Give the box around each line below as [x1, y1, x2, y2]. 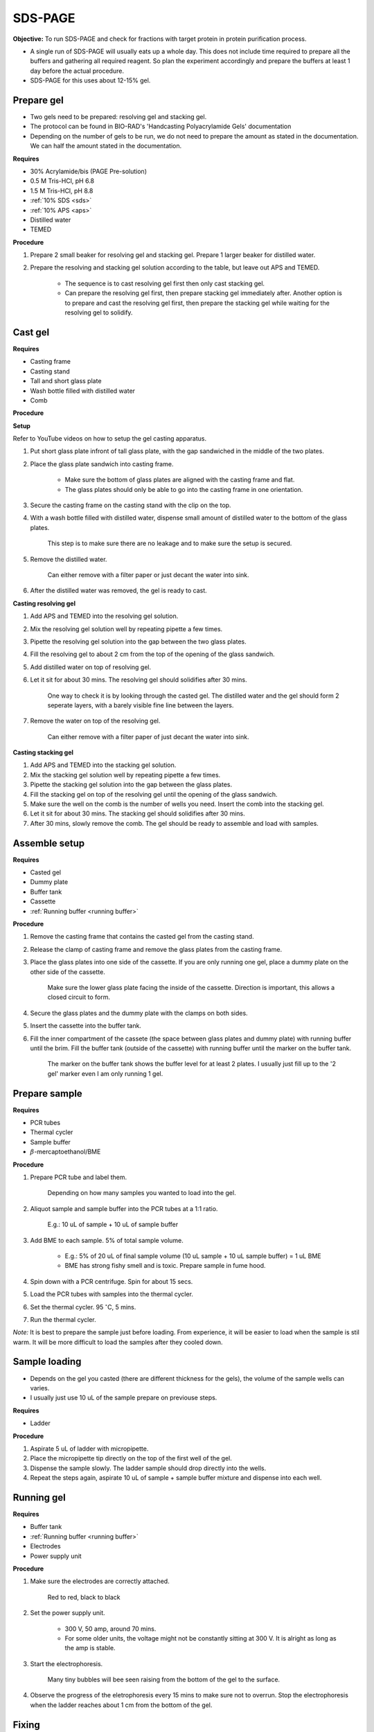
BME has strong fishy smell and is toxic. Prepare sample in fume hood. [64, 1262, 266, 1270]
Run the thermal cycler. [30, 1315, 96, 1323]
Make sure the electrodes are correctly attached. [30, 1577, 170, 1586]
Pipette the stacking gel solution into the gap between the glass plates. [30, 780, 232, 789]
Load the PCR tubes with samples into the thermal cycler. [30, 1290, 194, 1298]
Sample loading [12, 1356, 82, 1368]
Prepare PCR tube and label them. [30, 1173, 127, 1181]
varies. [30, 1384, 50, 1392]
